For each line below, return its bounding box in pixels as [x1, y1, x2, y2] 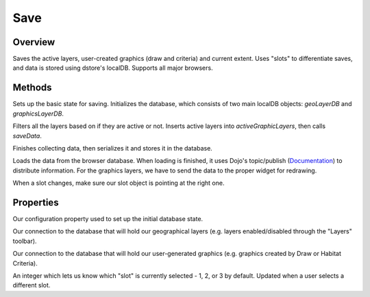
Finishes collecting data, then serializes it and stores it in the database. [12, 144, 212, 152]
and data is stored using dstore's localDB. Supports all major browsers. [12, 64, 213, 72]
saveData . [12, 131, 42, 140]
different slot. [12, 281, 51, 289]
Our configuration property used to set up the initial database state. [12, 215, 203, 222]
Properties [12, 196, 59, 208]
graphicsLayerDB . [12, 109, 64, 118]
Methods [12, 82, 52, 94]
